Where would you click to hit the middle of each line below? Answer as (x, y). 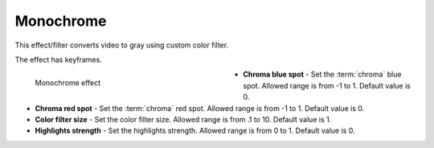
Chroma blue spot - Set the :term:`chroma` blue (322, 74)
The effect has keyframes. (58, 60)
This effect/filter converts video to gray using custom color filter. (122, 45)
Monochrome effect (68, 83)
